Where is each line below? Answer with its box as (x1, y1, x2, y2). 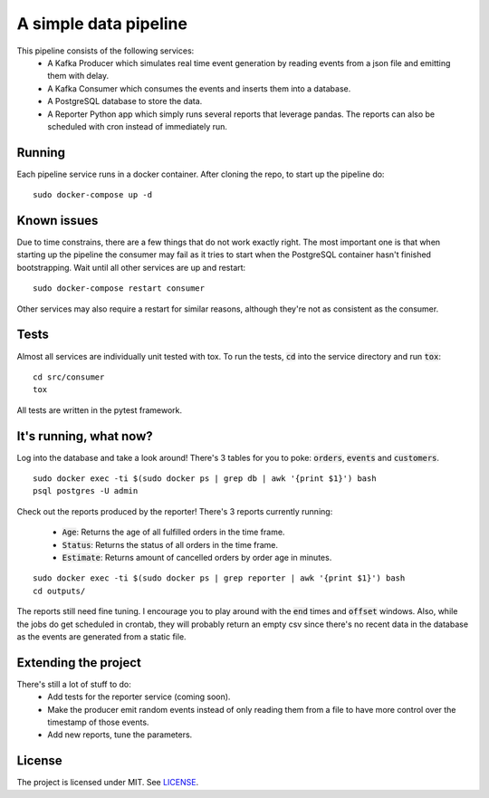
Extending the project (16, 655, 142, 670)
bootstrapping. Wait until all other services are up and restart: (16, 262, 246, 273)
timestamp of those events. (47, 716, 149, 728)
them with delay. (47, 71, 109, 82)
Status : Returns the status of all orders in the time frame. (62, 539, 279, 550)
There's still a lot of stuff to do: (16, 678, 131, 689)
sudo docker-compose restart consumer (33, 284, 206, 293)
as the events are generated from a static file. (16, 630, 187, 642)
